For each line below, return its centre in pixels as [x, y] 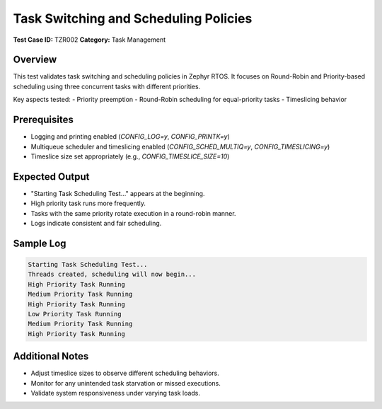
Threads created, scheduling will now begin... [112, 275]
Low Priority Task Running [75, 314]
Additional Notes [51, 356]
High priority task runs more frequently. [88, 203]
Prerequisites [43, 120]
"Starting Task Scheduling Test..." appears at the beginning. [118, 193]
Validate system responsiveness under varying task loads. [116, 393]
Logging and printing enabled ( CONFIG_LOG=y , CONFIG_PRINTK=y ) [130, 137]
